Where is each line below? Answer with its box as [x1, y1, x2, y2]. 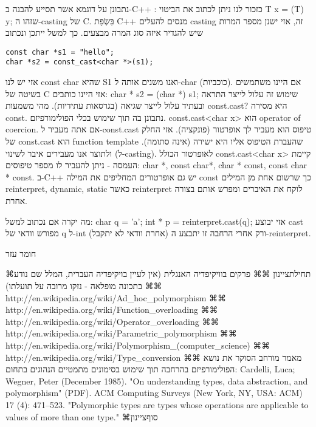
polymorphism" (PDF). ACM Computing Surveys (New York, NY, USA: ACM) [5, 386, 303, 399]
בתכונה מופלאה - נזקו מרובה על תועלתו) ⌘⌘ [5, 279, 162, 292]
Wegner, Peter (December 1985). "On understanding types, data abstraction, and [5, 374, 308, 387]
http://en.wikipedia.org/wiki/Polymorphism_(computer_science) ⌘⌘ [5, 338, 270, 351]
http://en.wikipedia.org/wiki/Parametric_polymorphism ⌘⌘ [5, 327, 237, 340]
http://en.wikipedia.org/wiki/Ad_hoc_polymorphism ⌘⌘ [5, 291, 227, 304]
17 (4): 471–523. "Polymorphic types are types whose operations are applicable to [5, 398, 309, 411]
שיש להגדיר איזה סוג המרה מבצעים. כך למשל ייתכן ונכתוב [5, 26, 204, 39]
